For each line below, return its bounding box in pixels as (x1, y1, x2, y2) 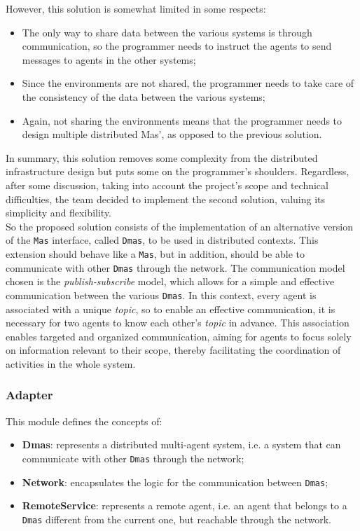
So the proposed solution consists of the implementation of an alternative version (6, 219, 354, 233)
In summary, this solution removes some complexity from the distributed (6, 150, 318, 165)
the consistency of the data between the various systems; (22, 89, 265, 104)
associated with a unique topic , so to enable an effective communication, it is (6, 301, 335, 316)
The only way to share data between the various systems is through (22, 25, 312, 39)
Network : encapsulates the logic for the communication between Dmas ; (22, 474, 328, 489)
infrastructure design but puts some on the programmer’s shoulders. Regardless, (6, 164, 349, 179)
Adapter (6, 386, 53, 404)
